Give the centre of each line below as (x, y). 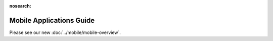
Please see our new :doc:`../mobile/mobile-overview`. (65, 32)
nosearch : (20, 6)
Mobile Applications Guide (52, 20)
